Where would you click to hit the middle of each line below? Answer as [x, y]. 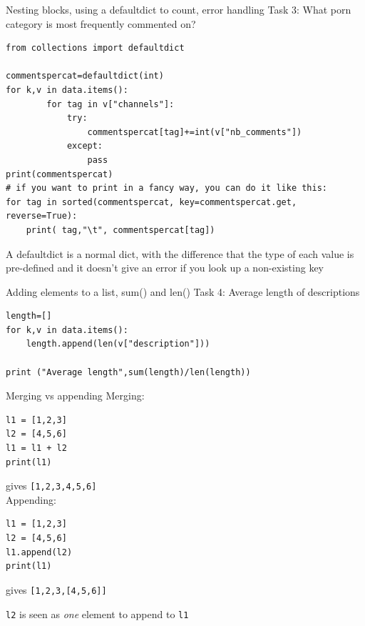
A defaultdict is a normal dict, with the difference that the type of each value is [180, 253]
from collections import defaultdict [95, 48]
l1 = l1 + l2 [36, 448]
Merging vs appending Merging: [75, 396]
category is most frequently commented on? [101, 23]
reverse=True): [42, 216]
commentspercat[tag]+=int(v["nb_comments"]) [195, 132]
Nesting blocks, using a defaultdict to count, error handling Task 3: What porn [179, 9]
